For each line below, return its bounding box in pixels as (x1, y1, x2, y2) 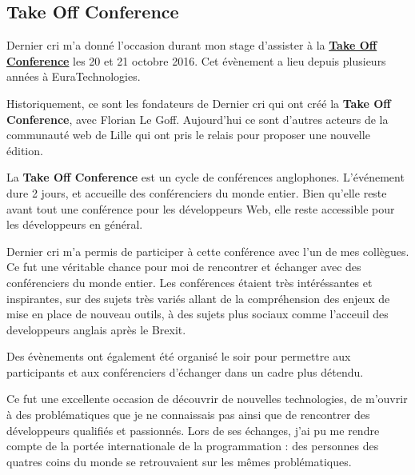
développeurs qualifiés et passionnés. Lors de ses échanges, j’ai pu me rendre (6, 421, 380, 438)
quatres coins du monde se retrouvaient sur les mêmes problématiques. (6, 453, 352, 469)
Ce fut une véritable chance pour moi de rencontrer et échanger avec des (6, 258, 361, 275)
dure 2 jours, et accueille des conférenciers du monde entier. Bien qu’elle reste (6, 184, 387, 201)
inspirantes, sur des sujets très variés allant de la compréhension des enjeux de (6, 289, 390, 306)
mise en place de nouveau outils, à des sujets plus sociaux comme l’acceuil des (6, 305, 389, 322)
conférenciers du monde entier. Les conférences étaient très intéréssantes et (6, 273, 373, 290)
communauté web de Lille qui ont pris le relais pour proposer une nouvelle (6, 126, 370, 143)
